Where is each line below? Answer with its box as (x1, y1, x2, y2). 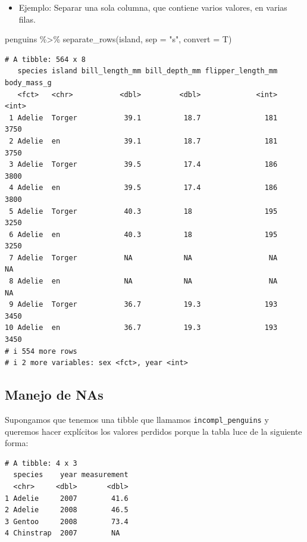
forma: (5, 437, 29, 449)
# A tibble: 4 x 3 (5, 459, 77, 468)
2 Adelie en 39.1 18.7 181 (9, 136, 278, 145)
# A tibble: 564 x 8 (5, 55, 86, 64)
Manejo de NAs (5, 385, 104, 404)
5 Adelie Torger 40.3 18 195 (9, 207, 278, 216)
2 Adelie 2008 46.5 (5, 506, 129, 515)
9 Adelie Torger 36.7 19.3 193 (9, 300, 278, 309)
